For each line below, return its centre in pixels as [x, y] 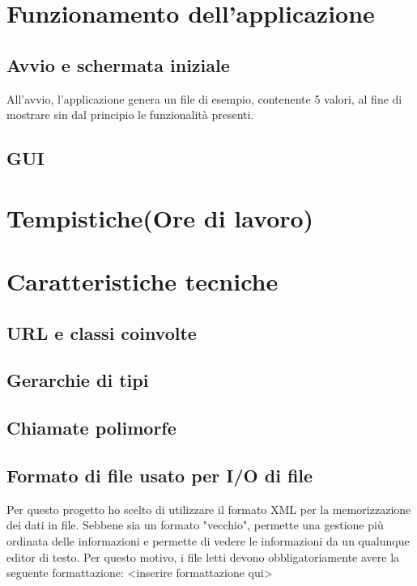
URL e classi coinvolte [102, 332]
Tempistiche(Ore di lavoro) [160, 217]
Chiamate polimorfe [91, 428]
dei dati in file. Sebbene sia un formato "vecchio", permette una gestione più [195, 525]
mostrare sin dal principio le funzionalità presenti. [130, 115]
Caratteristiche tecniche [143, 281]
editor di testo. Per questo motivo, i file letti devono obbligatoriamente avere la [203, 556]
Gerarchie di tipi [78, 380]
